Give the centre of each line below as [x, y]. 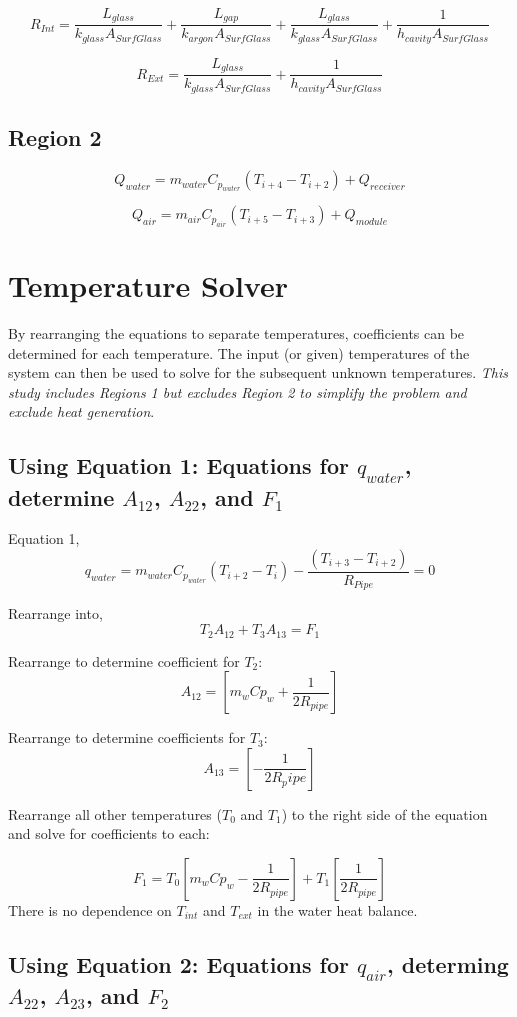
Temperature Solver [148, 285]
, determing [448, 963]
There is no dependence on [90, 909]
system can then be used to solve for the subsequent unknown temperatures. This [258, 372]
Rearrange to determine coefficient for [124, 660]
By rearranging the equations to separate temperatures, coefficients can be [236, 333]
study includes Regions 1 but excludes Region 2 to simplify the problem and [237, 391]
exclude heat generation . [81, 411]
